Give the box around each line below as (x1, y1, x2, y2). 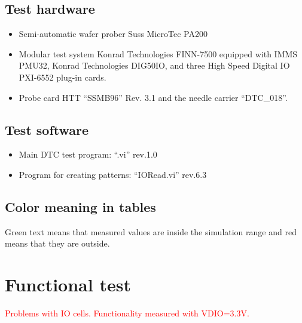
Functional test (5, 272, 131, 297)
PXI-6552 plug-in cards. (19, 70, 106, 83)
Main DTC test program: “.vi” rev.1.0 (19, 148, 157, 161)
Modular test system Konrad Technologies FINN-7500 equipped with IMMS (19, 47, 298, 60)
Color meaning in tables (5, 197, 156, 216)
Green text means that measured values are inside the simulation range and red (5, 225, 297, 238)
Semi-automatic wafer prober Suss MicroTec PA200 (19, 27, 208, 40)
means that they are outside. (5, 237, 110, 250)
